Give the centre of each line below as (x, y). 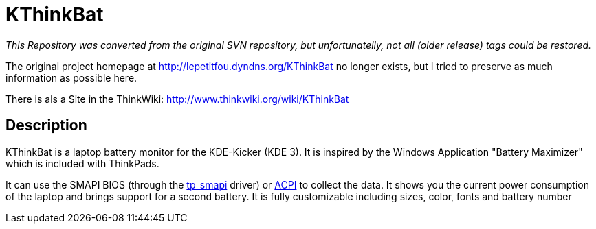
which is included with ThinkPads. (82, 163)
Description (46, 125)
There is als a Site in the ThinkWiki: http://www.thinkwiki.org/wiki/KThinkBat (177, 99)
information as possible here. (71, 77)
